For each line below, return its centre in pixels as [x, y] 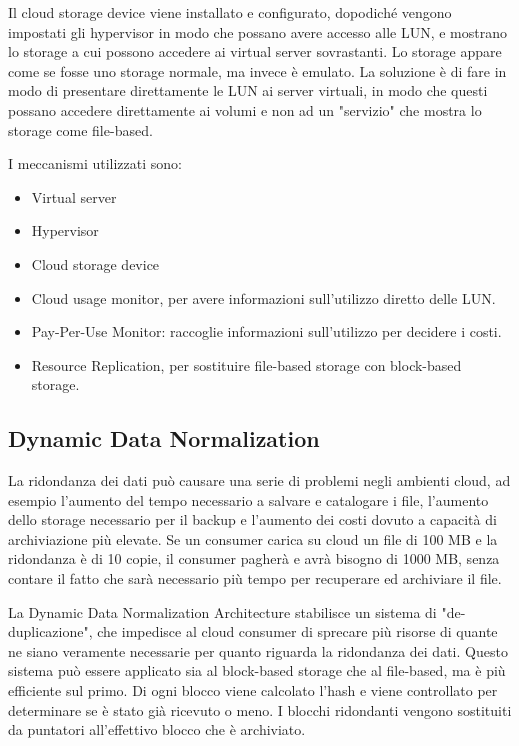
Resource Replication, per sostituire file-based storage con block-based [246, 364]
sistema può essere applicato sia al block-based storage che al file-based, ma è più [257, 670]
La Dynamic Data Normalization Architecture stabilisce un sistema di [222, 611]
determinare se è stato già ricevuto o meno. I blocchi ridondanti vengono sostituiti [260, 709]
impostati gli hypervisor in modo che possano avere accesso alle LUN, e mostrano [257, 31]
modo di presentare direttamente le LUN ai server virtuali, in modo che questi [248, 90]
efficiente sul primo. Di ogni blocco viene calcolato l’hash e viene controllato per [253, 690]
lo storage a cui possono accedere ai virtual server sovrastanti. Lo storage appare [255, 51]
